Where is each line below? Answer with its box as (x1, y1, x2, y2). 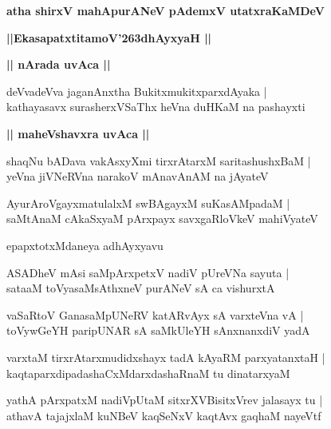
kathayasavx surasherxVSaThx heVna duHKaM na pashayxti (6, 98, 305, 115)
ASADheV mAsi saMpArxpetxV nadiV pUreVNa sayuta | (6, 264, 290, 280)
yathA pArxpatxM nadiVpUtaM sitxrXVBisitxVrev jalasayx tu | (6, 391, 323, 408)
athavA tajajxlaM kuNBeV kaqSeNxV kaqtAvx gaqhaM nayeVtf (6, 407, 321, 423)
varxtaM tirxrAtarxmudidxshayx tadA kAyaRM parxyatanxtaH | (6, 348, 325, 365)
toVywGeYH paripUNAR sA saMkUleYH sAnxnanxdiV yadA (6, 322, 310, 339)
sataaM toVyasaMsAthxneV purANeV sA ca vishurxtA (6, 280, 275, 296)
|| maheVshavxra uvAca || (6, 125, 150, 141)
